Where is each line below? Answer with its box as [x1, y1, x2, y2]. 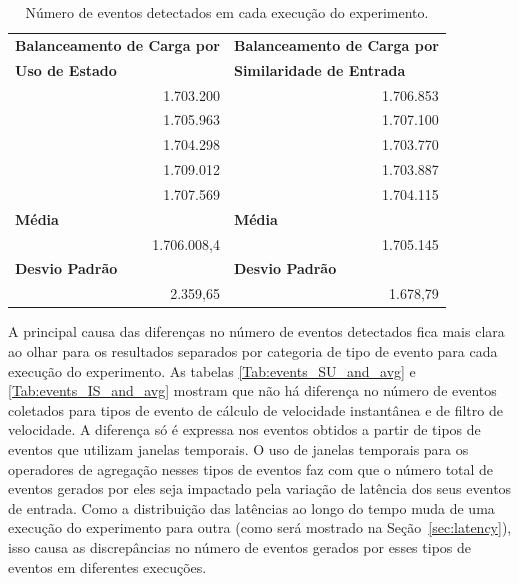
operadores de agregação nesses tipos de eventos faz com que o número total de [8, 458, 494, 479]
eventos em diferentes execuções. [8, 556, 207, 577]
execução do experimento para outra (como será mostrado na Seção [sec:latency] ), [8, 517, 512, 538]
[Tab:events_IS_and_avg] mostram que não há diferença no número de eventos [8, 380, 497, 401]
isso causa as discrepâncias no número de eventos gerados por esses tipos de [8, 536, 471, 557]
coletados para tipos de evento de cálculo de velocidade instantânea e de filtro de [8, 399, 503, 420]
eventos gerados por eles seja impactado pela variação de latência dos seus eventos [8, 478, 512, 499]
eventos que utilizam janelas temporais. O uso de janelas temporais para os [8, 438, 469, 459]
